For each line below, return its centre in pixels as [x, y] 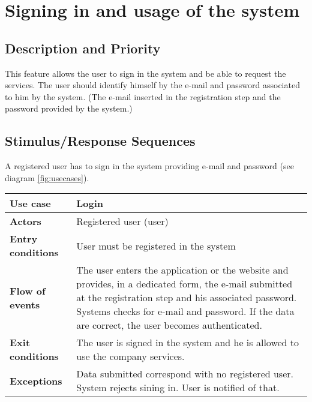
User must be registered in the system [156, 245]
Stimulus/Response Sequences [100, 141]
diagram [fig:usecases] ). [47, 177]
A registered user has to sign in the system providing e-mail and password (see [149, 166]
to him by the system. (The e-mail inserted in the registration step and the [143, 96]
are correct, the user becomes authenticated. [169, 325]
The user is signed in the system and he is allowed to [188, 343]
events [25, 304]
